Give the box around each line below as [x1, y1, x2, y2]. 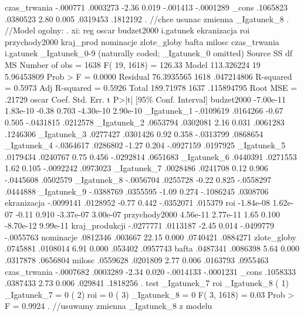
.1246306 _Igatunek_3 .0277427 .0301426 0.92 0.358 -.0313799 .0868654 [5, 127, 264, 140]
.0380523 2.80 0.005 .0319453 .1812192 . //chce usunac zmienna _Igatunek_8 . [5, 12, 289, 25]
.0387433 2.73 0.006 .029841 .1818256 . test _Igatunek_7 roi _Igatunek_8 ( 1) [5, 277, 289, 289]
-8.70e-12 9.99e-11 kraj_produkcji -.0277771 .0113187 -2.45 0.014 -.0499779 [5, 219, 274, 232]
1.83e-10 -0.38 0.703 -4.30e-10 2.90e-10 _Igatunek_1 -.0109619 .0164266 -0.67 [5, 104, 283, 117]
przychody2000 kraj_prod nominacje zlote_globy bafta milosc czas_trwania [5, 35, 279, 47]
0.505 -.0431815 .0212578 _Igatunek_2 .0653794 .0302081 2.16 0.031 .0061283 [5, 115, 285, 128]
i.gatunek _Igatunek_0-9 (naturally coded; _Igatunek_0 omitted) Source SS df [5, 47, 293, 59]
